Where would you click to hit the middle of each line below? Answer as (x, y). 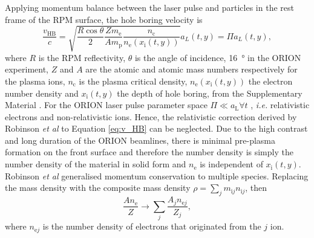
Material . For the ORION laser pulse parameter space (106, 105)
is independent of (231, 164)
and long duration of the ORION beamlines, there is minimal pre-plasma (140, 140)
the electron (270, 81)
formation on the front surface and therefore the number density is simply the (149, 152)
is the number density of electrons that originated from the (152, 226)
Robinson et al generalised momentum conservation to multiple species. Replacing (157, 175)
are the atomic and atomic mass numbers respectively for (191, 69)
